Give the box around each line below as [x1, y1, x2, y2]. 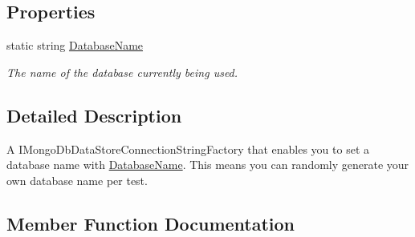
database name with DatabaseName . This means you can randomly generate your [6, 156, 409, 173]
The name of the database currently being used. [6, 63, 238, 80]
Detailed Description [6, 102, 182, 127]
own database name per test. [6, 171, 148, 188]
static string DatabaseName [6, 37, 144, 54]
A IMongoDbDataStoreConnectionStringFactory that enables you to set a [6, 140, 370, 157]
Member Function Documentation [6, 211, 295, 235]
